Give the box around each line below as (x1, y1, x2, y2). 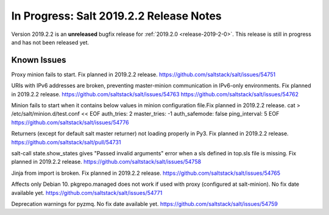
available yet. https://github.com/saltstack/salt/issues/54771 (11, 189, 163, 196)
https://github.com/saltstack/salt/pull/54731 (11, 138, 121, 146)
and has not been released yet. (11, 38, 90, 46)
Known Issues (11, 55, 66, 65)
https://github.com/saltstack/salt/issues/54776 (11, 119, 129, 126)
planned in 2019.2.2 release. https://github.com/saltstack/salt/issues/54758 (11, 158, 201, 166)
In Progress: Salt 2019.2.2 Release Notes (11, 9, 222, 23)
